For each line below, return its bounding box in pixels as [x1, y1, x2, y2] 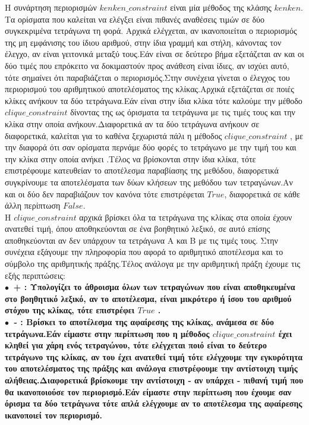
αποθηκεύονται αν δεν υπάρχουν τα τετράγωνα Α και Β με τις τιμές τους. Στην [5, 234, 278, 246]
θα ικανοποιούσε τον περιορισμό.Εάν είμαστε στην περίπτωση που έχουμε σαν [5, 385, 292, 398]
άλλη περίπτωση [5, 199, 61, 212]
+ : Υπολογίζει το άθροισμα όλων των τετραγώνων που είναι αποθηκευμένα [13, 281, 295, 293]
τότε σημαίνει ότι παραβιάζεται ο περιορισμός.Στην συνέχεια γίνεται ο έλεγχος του [5, 71, 290, 83]
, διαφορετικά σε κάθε [224, 187, 300, 200]
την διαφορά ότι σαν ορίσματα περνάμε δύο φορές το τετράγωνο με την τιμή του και [5, 141, 297, 153]
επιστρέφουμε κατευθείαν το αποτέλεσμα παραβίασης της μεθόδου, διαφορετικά [5, 164, 279, 177]
